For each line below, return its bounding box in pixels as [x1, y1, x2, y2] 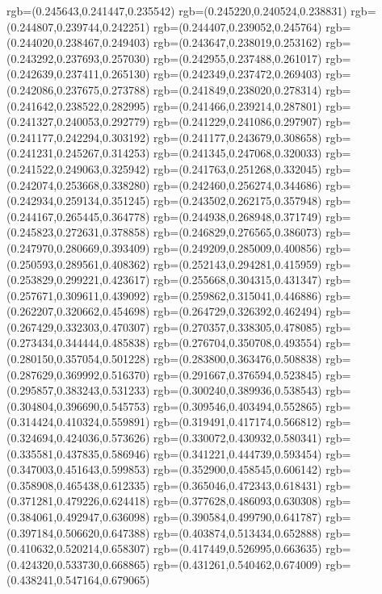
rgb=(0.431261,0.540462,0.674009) [153, 555, 322, 572]
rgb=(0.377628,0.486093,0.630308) [153, 492, 322, 509]
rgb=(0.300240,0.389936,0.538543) [153, 382, 322, 399]
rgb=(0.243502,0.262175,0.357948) [153, 192, 322, 209]
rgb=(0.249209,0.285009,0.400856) [153, 239, 322, 256]
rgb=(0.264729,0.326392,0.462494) [153, 303, 322, 320]
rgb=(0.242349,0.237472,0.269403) [153, 65, 322, 82]
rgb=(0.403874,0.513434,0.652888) [153, 524, 322, 541]
